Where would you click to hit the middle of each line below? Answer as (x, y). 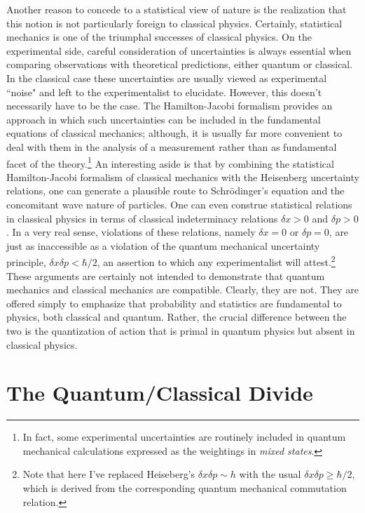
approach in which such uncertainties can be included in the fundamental (164, 119)
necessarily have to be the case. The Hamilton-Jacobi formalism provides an (170, 106)
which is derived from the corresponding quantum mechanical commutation (185, 488)
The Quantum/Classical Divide (160, 393)
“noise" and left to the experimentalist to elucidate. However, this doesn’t (164, 92)
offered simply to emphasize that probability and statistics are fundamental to (174, 303)
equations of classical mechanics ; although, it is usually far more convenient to (174, 133)
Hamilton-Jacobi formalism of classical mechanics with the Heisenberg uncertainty (183, 176)
